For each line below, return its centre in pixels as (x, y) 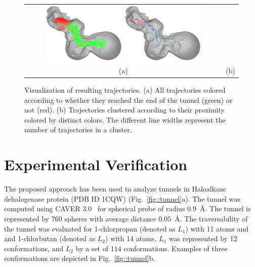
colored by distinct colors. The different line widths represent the (125, 119)
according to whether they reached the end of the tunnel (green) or (129, 100)
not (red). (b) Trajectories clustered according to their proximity (124, 110)
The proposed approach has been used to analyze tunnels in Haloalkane (115, 189)
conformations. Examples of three (176, 248)
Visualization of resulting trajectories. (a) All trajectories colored (125, 90)
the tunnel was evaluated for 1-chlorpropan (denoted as (90, 228)
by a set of (92, 248)
